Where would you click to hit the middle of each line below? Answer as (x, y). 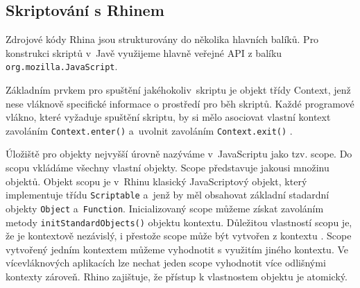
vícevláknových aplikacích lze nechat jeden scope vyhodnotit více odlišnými (166, 263)
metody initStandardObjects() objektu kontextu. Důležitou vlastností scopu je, (179, 222)
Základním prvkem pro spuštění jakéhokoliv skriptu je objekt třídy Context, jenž (178, 90)
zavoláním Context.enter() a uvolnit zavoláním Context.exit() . (149, 130)
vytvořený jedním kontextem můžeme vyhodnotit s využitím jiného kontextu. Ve (177, 249)
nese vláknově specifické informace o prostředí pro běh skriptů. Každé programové (180, 103)
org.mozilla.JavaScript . (62, 66)
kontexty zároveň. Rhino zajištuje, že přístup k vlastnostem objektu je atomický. (177, 277)
